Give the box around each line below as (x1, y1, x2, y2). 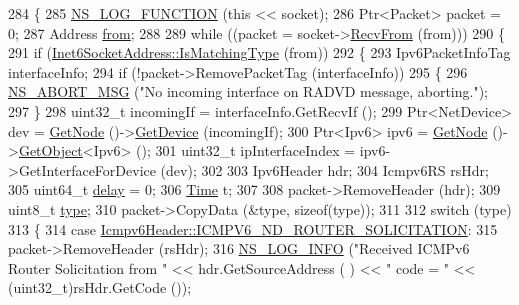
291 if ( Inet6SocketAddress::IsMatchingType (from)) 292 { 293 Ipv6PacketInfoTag (8, 42, 511, 63)
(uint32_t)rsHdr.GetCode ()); (8, 277, 192, 298)
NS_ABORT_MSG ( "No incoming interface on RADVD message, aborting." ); (8, 81, 489, 102)
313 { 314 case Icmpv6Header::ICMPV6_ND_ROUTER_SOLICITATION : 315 (8, 218, 498, 239)
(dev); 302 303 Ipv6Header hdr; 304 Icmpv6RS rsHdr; (160, 159, 489, 180)
